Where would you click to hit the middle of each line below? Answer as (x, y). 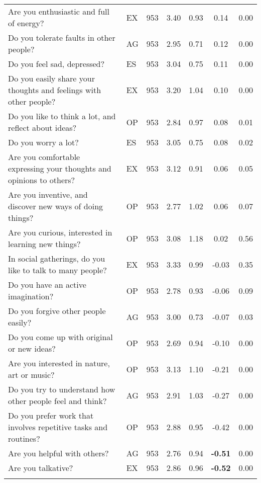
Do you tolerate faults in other (62, 37)
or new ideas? (32, 348)
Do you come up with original (60, 337)
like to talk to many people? (57, 270)
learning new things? (44, 244)
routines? (24, 438)
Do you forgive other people (57, 311)
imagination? (31, 296)
